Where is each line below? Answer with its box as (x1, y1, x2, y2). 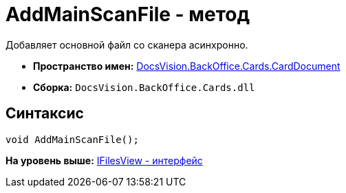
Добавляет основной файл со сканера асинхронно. (6, 38, 248, 51)
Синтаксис (6, 105, 84, 123)
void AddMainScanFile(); (6, 133, 139, 145)
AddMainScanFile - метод (6, 3, 250, 26)
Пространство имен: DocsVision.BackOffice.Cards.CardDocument (33, 60, 340, 72)
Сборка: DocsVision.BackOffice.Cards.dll (33, 81, 255, 93)
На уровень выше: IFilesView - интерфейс (6, 154, 203, 166)
